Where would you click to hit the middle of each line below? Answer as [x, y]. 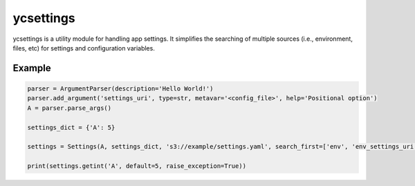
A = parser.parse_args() [70, 108]
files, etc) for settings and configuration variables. [84, 48]
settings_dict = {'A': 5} [71, 127]
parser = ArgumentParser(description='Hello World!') [120, 89]
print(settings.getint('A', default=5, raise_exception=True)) [137, 166]
